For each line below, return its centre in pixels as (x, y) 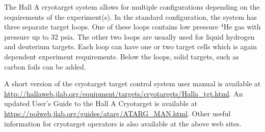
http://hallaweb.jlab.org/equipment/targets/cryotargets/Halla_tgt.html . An (124, 93)
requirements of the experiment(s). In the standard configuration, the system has (131, 16)
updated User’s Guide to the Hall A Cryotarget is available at (101, 103)
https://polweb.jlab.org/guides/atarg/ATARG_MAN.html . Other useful (117, 113)
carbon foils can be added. (45, 66)
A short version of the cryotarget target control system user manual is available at (132, 84)
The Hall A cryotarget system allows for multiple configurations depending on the (132, 7)
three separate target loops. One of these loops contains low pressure (111, 27)
